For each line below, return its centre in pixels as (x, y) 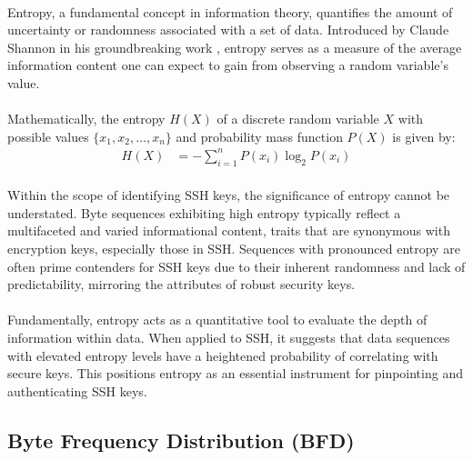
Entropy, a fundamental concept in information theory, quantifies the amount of (230, 11)
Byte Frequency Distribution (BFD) (181, 440)
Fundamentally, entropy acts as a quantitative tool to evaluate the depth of (217, 320)
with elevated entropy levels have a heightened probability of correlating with (223, 355)
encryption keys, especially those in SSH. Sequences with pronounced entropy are (234, 249)
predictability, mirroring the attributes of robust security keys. (181, 284)
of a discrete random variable (298, 119)
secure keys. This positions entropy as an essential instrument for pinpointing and (235, 373)
